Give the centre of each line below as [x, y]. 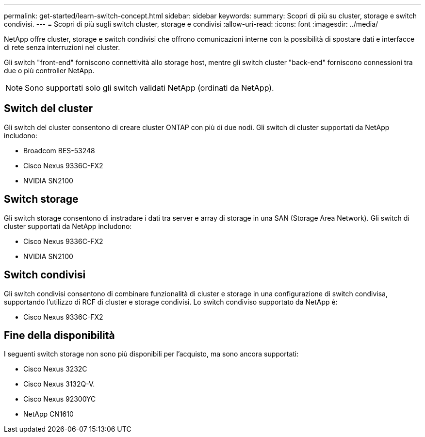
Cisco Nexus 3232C [55, 369]
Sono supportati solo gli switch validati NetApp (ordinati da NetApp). [149, 88]
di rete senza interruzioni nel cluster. [62, 47]
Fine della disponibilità [59, 335]
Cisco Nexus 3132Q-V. [59, 384]
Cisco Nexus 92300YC [60, 399]
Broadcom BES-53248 [59, 150]
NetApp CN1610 [49, 414]
